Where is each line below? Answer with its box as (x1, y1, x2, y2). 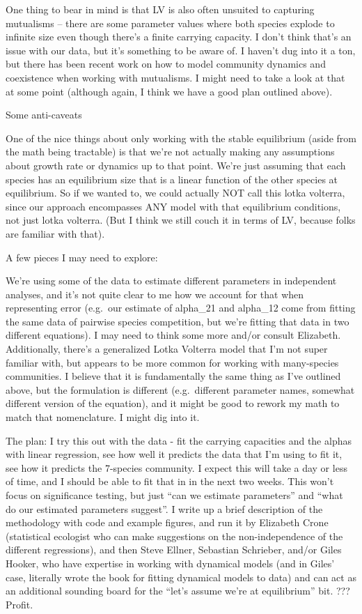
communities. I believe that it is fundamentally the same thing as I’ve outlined (6, 369, 341, 383)
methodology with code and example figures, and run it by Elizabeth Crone (6, 515, 329, 530)
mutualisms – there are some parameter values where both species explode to (6, 15, 335, 30)
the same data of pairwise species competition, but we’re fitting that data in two (6, 314, 349, 328)
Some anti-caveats (6, 107, 82, 122)
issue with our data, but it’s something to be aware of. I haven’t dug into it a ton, (6, 43, 356, 57)
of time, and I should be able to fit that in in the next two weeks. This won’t (6, 474, 334, 489)
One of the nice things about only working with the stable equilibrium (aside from (6, 130, 356, 145)
